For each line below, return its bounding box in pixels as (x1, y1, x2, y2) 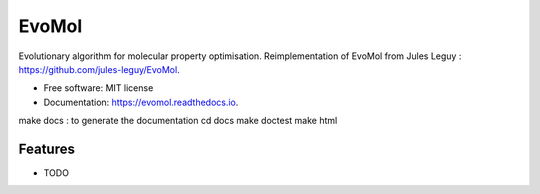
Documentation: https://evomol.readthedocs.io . (43, 96, 239, 108)
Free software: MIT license (43, 82, 154, 94)
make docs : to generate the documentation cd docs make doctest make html (18, 115, 338, 127)
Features (18, 140, 75, 157)
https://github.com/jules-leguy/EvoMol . (18, 63, 180, 75)
